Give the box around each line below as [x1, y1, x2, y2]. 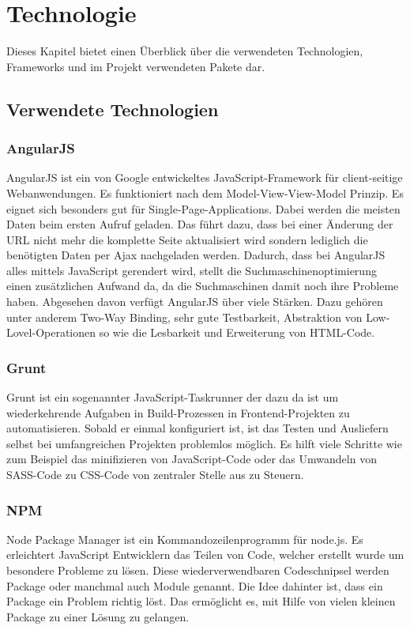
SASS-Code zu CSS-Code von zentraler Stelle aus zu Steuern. [6, 466, 304, 483]
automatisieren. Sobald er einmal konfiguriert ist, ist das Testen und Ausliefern [6, 420, 389, 436]
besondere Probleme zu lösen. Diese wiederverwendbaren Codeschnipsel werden [6, 562, 389, 579]
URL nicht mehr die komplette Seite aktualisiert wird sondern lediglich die [6, 231, 368, 247]
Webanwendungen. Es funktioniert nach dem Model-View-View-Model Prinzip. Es [6, 184, 404, 201]
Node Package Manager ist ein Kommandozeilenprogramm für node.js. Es [6, 530, 363, 547]
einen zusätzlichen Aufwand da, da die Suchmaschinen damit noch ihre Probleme [6, 277, 399, 294]
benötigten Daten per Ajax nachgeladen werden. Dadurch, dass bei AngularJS [6, 247, 386, 263]
